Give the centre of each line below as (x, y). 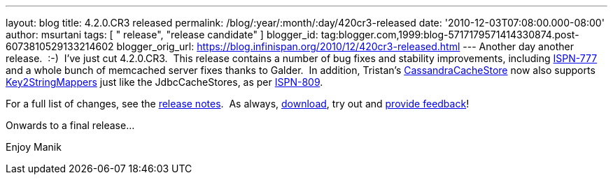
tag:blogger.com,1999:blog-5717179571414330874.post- (450, 35)
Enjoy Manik (34, 147)
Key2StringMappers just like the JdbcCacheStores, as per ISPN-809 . (164, 82)
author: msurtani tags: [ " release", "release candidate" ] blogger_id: (162, 35)
